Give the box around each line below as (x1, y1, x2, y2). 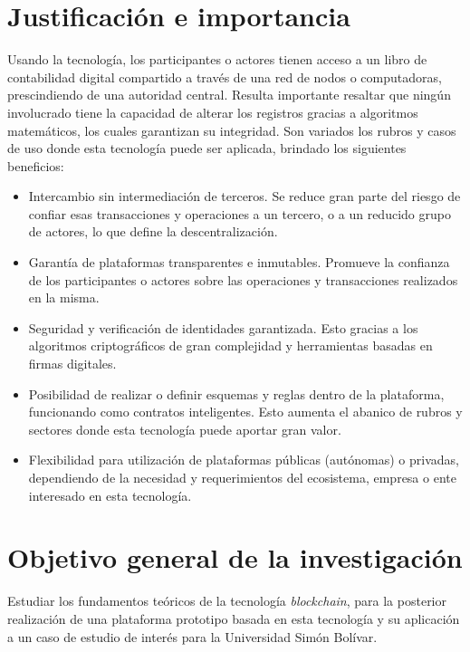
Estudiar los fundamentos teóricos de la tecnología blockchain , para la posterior (7, 591, 446, 610)
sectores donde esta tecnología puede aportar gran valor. (28, 419, 341, 438)
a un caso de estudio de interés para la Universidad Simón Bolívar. (7, 627, 378, 646)
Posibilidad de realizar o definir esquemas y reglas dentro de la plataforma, (28, 384, 445, 403)
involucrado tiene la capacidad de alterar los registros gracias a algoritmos (7, 102, 418, 121)
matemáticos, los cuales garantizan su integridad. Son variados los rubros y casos (7, 120, 456, 139)
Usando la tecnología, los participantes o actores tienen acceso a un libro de (7, 50, 427, 69)
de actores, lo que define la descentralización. (28, 222, 278, 241)
